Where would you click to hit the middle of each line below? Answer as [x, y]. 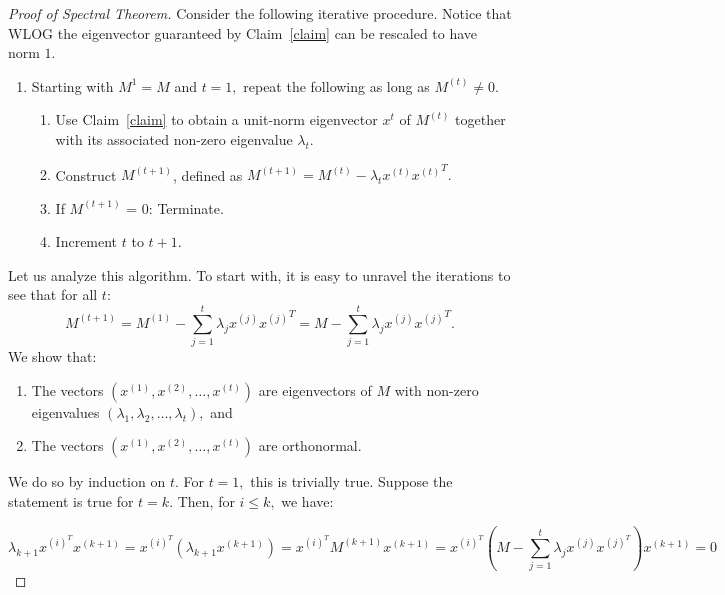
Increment [86, 241]
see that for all [53, 294]
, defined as [208, 174]
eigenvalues [65, 411]
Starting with [72, 85]
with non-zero [436, 389]
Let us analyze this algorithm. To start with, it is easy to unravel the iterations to [259, 274]
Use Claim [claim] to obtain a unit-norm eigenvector [216, 119]
